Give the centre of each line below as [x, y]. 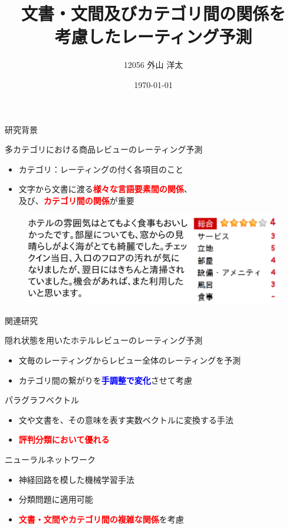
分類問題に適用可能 [56, 499]
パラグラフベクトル [42, 400]
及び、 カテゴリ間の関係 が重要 [76, 200]
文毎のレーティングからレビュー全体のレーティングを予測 [130, 360]
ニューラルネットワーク [50, 459]
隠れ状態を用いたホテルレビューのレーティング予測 [104, 340]
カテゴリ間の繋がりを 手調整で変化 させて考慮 [105, 380]
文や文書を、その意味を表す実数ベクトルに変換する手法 [126, 419]
